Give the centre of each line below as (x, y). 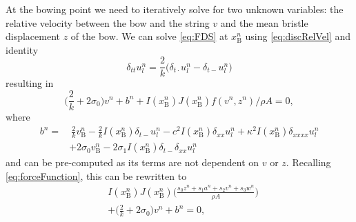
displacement (33, 36)
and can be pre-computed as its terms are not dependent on (132, 162)
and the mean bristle (264, 22)
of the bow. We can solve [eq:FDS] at (149, 36)
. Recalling (308, 162)
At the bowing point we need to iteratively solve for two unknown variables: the (175, 9)
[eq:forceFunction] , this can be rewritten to (96, 175)
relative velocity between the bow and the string (108, 22)
